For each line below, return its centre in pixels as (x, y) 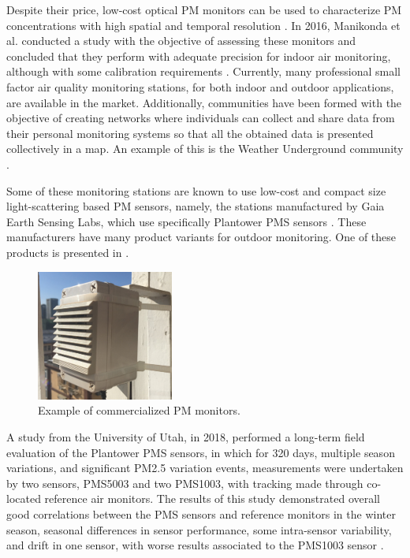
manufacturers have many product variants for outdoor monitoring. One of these (201, 237)
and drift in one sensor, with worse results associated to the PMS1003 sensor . (195, 545)
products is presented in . (68, 252)
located (24, 498)
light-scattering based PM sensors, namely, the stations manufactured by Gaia (196, 206)
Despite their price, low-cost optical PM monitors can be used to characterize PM (204, 9)
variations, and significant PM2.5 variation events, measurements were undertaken (205, 468)
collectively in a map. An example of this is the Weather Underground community (205, 149)
